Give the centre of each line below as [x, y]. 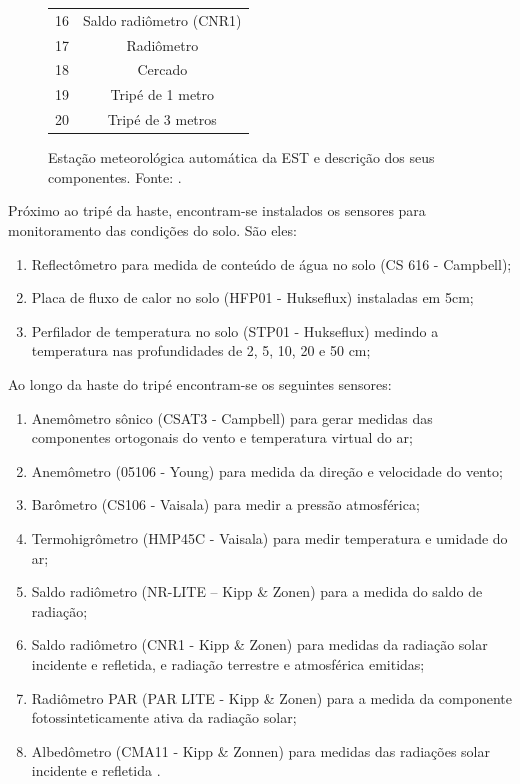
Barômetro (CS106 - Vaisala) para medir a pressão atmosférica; [225, 504]
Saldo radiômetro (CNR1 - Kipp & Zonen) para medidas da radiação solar [259, 644]
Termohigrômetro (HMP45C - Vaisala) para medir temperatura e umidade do [269, 537]
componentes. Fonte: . [115, 176]
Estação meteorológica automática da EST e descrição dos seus [241, 157]
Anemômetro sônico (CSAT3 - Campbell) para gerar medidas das [232, 417]
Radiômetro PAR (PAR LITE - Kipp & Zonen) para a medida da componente [271, 697]
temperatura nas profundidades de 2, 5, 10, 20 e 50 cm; [201, 350]
